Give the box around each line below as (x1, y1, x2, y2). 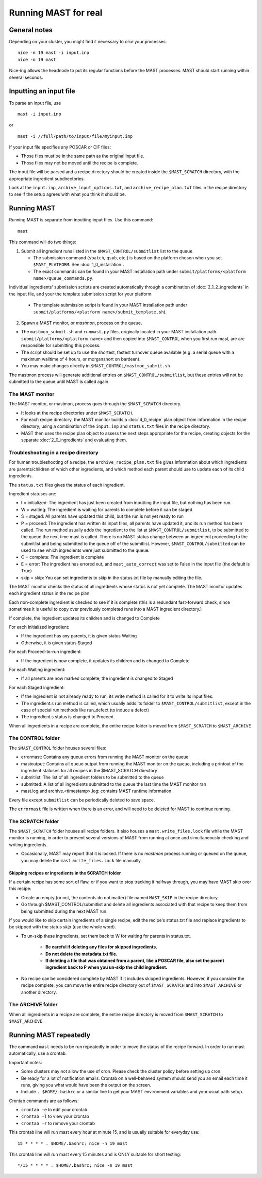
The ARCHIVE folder (9, 1001, 58, 1008)
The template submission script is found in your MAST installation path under (33, 302, 188, 308)
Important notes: (9, 1059, 42, 1065)
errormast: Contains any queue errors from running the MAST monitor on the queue (21, 754, 189, 760)
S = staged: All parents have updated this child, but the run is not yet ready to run (21, 513, 184, 519)
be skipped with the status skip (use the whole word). (9, 924, 116, 930)
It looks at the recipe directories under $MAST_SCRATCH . (21, 410, 133, 416)
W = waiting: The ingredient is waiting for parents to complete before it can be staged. (21, 507, 194, 512)
